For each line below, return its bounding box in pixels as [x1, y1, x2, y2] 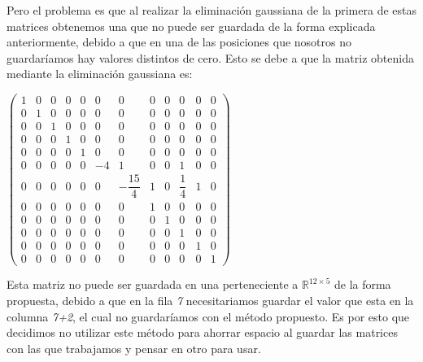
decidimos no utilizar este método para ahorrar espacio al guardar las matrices [7, 324, 398, 341]
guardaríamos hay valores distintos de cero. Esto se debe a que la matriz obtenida [7, 49, 414, 66]
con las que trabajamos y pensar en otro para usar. [7, 339, 261, 356]
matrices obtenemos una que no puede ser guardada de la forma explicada [7, 17, 376, 34]
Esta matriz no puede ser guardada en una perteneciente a [7, 276, 299, 293]
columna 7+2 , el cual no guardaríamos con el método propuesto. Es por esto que [7, 307, 410, 325]
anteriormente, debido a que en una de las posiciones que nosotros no [7, 33, 351, 50]
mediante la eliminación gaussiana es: [7, 65, 193, 82]
